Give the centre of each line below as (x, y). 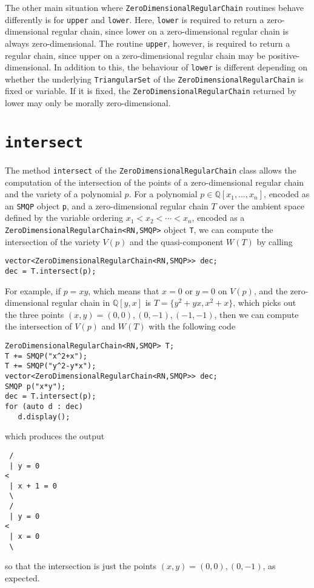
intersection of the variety (52, 241)
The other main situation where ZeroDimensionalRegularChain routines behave (155, 7)
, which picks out (265, 302)
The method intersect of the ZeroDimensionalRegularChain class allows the (151, 170)
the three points (35, 314)
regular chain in (81, 302)
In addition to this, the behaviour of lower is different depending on (180, 67)
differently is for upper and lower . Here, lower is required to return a (135, 19)
